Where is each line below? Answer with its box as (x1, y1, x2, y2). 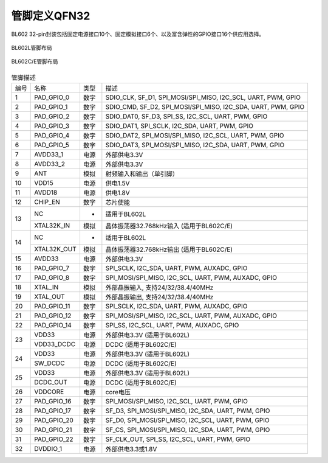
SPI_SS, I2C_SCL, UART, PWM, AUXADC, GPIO (105, 321, 239, 330)
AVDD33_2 (34, 160, 66, 169)
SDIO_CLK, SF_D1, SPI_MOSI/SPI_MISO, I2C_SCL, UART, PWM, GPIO (105, 93, 301, 102)
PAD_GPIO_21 (34, 426, 72, 434)
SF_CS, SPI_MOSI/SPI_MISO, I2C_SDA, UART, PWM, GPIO (105, 426, 270, 434)
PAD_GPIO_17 (34, 406, 72, 415)
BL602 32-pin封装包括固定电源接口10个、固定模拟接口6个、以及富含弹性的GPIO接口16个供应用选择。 (11, 30, 265, 38)
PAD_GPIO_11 (34, 302, 70, 310)
